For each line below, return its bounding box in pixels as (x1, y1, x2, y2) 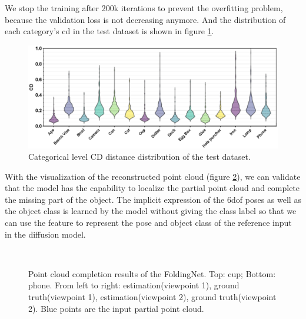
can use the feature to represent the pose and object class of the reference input (5, 216, 292, 229)
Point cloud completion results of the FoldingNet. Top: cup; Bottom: (28, 267, 276, 279)
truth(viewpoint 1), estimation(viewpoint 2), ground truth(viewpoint (28, 291, 277, 303)
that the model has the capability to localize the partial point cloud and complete (5, 182, 300, 194)
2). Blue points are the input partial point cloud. (28, 302, 204, 314)
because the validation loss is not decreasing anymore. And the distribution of (5, 13, 286, 25)
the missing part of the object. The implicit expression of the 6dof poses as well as (5, 193, 301, 205)
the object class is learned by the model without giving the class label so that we (5, 205, 297, 217)
